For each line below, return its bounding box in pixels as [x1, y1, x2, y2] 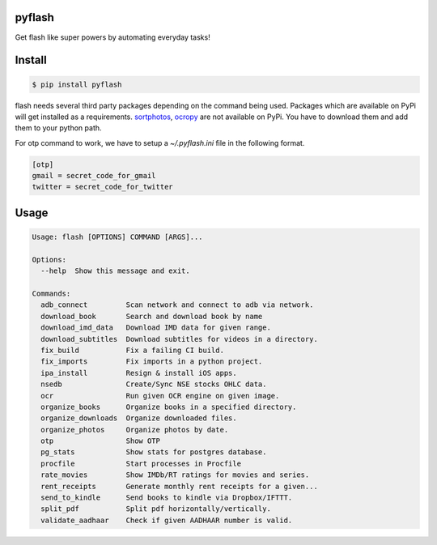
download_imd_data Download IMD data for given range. [40, 323, 271, 332]
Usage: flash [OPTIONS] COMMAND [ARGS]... [32, 232, 203, 242]
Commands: [32, 288, 71, 298]
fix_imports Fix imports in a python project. [40, 357, 263, 366]
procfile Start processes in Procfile [40, 458, 242, 468]
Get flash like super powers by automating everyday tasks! [15, 32, 210, 42]
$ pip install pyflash [32, 79, 122, 89]
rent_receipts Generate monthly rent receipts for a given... [40, 482, 319, 491]
